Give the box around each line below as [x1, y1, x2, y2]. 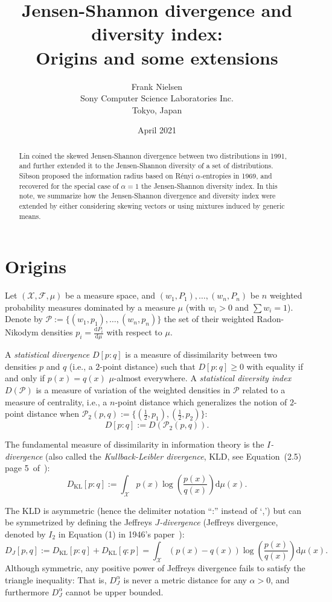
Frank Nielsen [131, 80, 183, 92]
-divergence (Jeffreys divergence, [159, 516, 278, 528]
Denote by [5, 312, 43, 325]
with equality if [246, 360, 303, 372]
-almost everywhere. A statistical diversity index [113, 372, 292, 384]
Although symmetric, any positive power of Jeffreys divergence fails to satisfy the [5, 562, 305, 574]
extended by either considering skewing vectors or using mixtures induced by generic [19, 200, 285, 211]
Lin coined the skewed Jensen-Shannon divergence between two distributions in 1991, [19, 150, 287, 160]
